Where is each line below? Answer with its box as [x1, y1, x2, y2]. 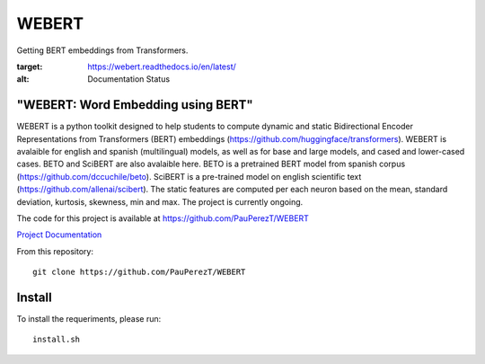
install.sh [32, 334, 81, 345]
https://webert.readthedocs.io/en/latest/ [87, 61, 237, 72]
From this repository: [16, 245, 94, 256]
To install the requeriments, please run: [16, 314, 162, 324]
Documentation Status [87, 74, 171, 84]
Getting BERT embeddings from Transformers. [16, 45, 189, 56]
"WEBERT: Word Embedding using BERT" [16, 97, 253, 112]
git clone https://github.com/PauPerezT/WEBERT [32, 267, 246, 278]
